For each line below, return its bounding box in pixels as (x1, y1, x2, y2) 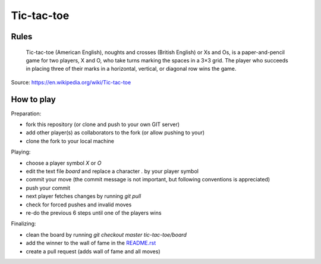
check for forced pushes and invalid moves (26, 201, 132, 208)
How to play (11, 94, 56, 104)
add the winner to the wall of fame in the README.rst (26, 240, 156, 247)
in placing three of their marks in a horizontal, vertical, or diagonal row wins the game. (26, 65, 237, 73)
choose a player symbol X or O (26, 159, 102, 166)
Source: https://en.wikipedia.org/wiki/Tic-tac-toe (11, 78, 131, 86)
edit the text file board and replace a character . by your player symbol (26, 167, 199, 175)
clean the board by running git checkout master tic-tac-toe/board (26, 231, 187, 238)
